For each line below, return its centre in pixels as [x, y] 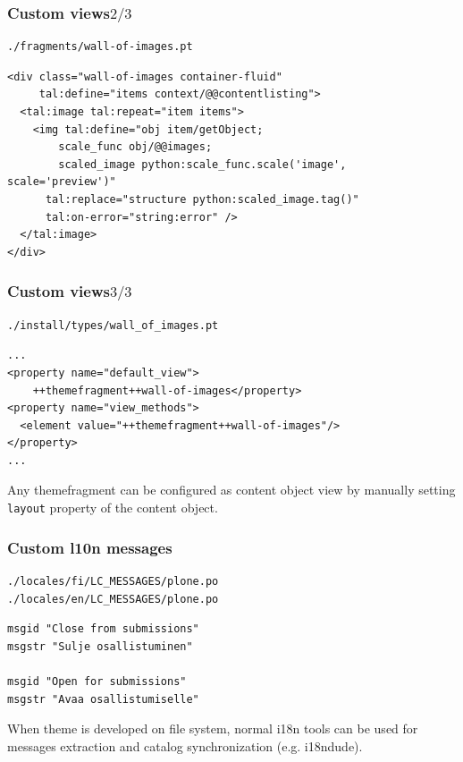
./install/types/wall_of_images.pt [113, 325]
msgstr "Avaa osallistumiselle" [103, 699]
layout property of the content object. [113, 508]
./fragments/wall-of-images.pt [100, 47]
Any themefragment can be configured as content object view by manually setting [231, 490]
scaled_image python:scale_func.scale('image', [202, 164]
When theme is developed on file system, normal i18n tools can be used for [213, 728]
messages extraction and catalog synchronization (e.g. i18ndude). [185, 745]
